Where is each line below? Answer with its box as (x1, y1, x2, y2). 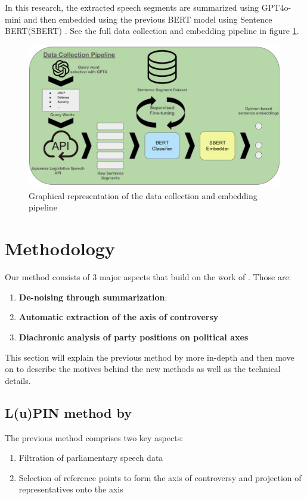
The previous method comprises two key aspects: (5, 431, 184, 444)
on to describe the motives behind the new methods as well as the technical (5, 362, 281, 375)
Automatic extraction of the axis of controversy (18, 311, 219, 323)
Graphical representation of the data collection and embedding (29, 189, 258, 202)
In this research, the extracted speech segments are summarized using (5, 1, 259, 13)
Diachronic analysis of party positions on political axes (18, 330, 249, 343)
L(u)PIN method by (5, 403, 132, 421)
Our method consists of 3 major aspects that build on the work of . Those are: (5, 271, 292, 283)
